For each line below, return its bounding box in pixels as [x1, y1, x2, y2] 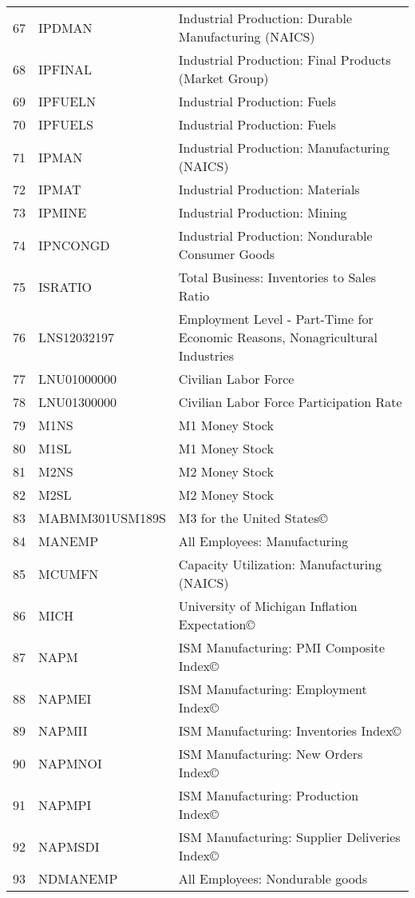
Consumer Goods [178, 245, 275, 263]
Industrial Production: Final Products [178, 50, 391, 69]
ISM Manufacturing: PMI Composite [178, 638, 385, 657]
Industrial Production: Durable [178, 9, 353, 27]
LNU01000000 [38, 369, 117, 388]
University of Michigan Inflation [178, 597, 358, 615]
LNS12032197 [38, 328, 114, 346]
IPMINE [38, 203, 87, 222]
